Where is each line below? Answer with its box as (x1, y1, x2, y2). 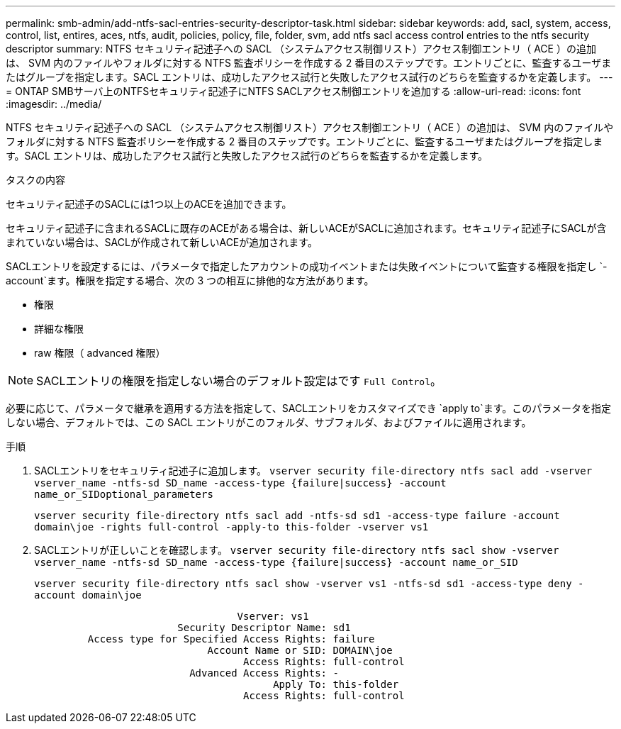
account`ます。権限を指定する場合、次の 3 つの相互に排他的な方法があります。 (6, 274, 374, 286)
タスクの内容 (6, 174, 65, 186)
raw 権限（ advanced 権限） (34, 347, 166, 359)
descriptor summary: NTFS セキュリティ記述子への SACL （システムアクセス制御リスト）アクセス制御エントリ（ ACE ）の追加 (6, 43, 596, 55)
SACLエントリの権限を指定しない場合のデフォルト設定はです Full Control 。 (36, 374, 442, 388)
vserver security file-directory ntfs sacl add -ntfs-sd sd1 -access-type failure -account (34, 510, 560, 521)
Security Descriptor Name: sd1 (177, 622, 351, 633)
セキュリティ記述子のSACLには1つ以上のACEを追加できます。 (6, 198, 292, 210)
